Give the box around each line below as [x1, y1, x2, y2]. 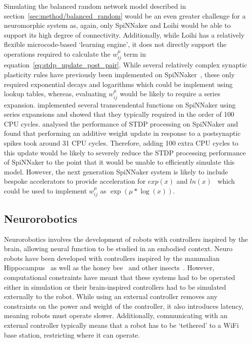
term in [124, 48, 146, 59]
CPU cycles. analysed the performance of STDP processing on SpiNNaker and [4, 118, 238, 129]
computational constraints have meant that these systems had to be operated [4, 272, 235, 282]
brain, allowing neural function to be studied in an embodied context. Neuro [4, 243, 233, 254]
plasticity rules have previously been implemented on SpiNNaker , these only [4, 69, 235, 79]
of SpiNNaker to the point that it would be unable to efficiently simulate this [4, 157, 235, 167]
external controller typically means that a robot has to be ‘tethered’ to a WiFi [4, 320, 239, 330]
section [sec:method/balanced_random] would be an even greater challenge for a [4, 10, 246, 21]
